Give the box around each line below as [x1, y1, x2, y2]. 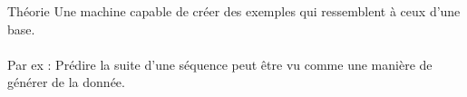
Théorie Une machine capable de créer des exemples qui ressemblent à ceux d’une [7, 2, 461, 20]
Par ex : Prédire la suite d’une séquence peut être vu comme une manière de [7, 54, 433, 73]
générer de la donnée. [7, 73, 125, 92]
